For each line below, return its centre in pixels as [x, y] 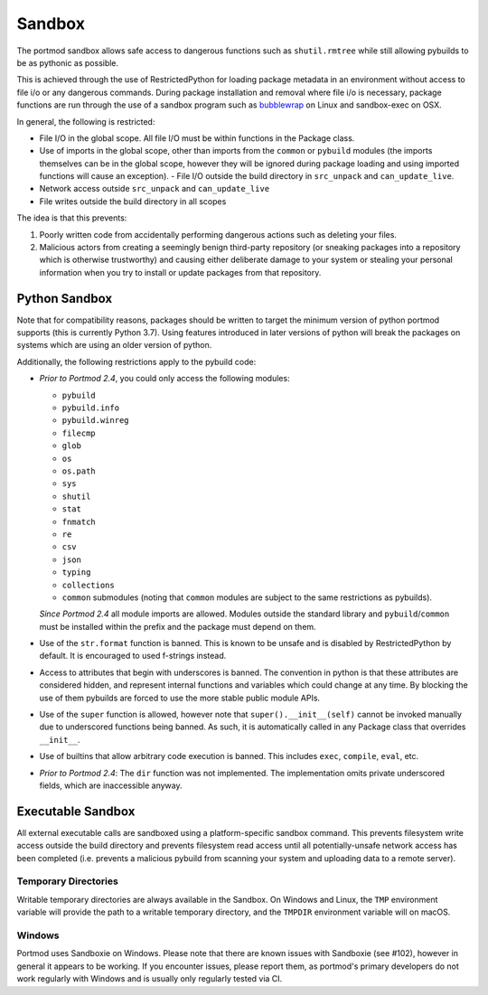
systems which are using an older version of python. [114, 345]
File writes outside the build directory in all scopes [133, 201]
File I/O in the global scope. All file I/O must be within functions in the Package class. [197, 138]
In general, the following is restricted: [86, 121]
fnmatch [79, 521]
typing [76, 573]
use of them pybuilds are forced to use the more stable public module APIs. [180, 698]
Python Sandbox [65, 298]
